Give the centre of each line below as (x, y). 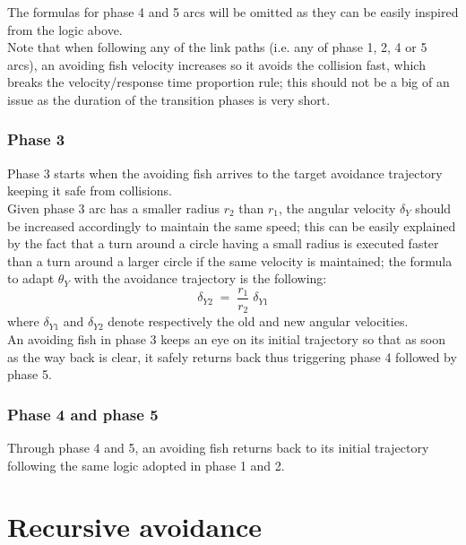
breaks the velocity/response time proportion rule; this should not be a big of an (229, 82)
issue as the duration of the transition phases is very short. (169, 99)
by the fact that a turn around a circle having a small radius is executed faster (223, 243)
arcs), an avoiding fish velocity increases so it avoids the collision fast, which (216, 64)
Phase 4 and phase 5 (83, 414)
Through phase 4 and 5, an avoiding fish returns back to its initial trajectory (218, 448)
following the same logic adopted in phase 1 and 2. (146, 465)
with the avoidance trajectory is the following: (200, 278)
